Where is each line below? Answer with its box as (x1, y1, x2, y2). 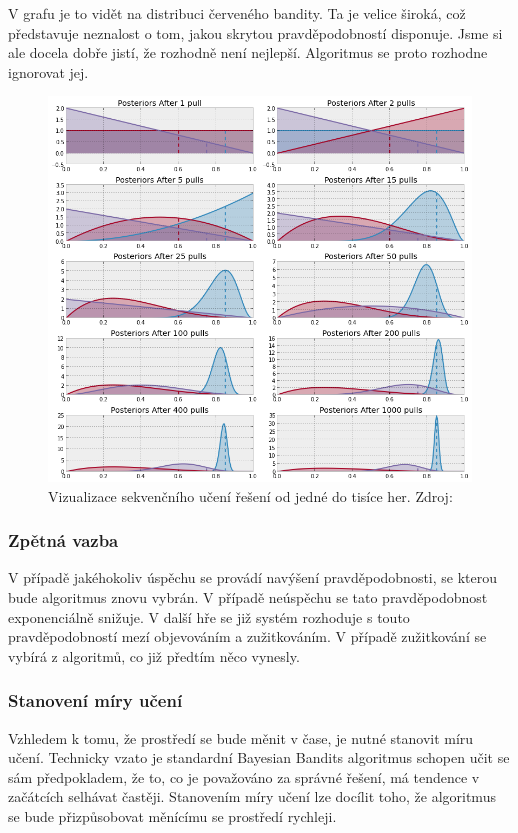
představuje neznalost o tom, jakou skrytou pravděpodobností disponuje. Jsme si (8, 22, 503, 43)
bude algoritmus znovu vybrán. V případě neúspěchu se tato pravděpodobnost (8, 586, 488, 607)
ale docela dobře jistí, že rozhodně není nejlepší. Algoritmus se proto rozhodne (8, 42, 488, 63)
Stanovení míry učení (8, 688, 183, 713)
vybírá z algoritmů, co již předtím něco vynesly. (8, 645, 300, 666)
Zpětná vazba (8, 528, 119, 553)
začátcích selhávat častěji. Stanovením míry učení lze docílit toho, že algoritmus (8, 786, 496, 807)
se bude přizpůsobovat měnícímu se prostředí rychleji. (8, 805, 337, 826)
